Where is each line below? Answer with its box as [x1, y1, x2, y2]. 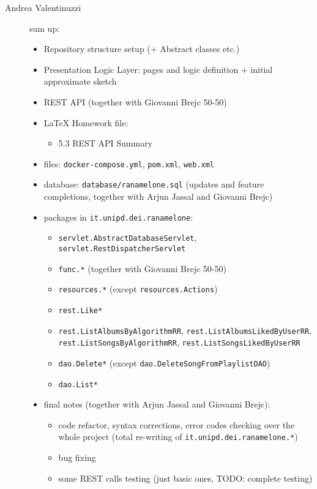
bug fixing [58, 451, 96, 464]
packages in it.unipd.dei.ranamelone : [43, 210, 193, 223]
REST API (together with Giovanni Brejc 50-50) [43, 95, 227, 108]
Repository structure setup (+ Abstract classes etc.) [43, 42, 240, 55]
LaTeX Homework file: [43, 116, 129, 129]
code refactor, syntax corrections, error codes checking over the [58, 418, 295, 431]
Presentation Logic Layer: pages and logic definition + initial [43, 63, 273, 75]
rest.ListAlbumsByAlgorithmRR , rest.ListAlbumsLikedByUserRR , [58, 324, 311, 336]
